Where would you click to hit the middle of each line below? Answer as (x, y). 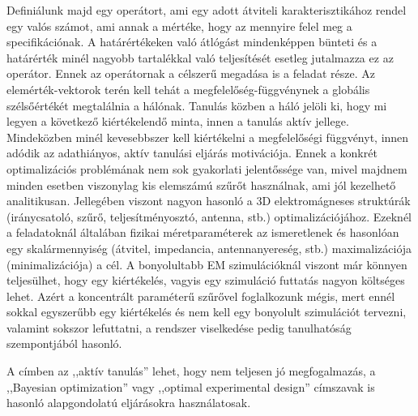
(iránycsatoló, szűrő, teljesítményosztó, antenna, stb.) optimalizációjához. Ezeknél (209, 216)
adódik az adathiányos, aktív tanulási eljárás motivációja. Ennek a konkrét (192, 153)
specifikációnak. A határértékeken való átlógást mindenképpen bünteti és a (192, 42)
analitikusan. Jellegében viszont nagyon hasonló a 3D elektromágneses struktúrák (209, 201)
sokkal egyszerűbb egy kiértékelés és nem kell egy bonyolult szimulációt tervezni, (207, 312)
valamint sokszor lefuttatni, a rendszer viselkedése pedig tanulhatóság (179, 327)
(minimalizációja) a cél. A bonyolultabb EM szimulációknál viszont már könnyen (207, 264)
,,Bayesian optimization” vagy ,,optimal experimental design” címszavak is (191, 386)
